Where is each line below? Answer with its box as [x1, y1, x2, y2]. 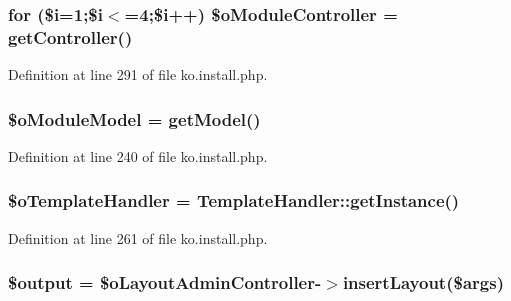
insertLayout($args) [342, 270, 504, 295]
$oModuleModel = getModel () [8, 106, 261, 131]
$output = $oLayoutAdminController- [8, 270, 322, 295]
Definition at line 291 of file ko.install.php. [8, 64, 268, 85]
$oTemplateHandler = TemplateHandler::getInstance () [8, 188, 460, 213]
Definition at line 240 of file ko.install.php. [8, 145, 268, 166]
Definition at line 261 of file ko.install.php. [8, 227, 268, 248]
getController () [8, 24, 133, 49]
